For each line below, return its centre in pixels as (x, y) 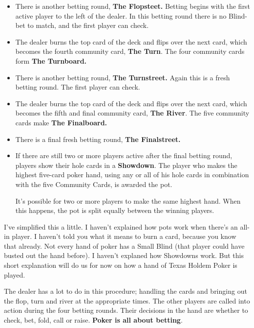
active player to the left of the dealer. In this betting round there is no (121, 15)
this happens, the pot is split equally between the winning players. (115, 210)
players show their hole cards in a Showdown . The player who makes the (126, 165)
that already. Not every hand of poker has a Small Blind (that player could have (124, 246)
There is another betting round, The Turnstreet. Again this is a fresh (123, 77)
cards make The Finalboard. (61, 122)
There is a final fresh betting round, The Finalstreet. (98, 139)
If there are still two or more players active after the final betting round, (124, 155)
